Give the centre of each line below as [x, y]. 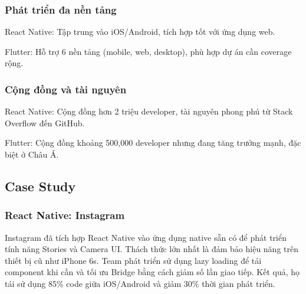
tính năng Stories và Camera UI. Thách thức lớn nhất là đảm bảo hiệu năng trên [152, 249]
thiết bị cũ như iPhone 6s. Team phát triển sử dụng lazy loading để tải [133, 260]
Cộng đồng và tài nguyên [66, 89]
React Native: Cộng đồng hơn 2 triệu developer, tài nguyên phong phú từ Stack [149, 111]
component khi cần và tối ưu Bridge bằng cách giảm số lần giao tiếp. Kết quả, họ [152, 272]
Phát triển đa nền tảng [61, 9]
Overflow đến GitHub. [45, 122]
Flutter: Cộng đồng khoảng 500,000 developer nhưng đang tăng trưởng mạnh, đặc [153, 143]
